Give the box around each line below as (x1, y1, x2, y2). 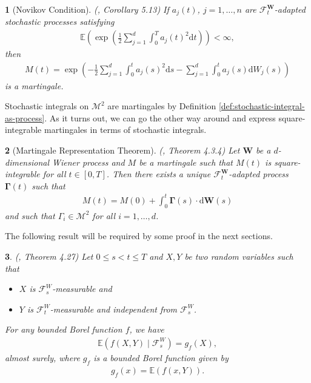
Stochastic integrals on (5, 100, 89, 112)
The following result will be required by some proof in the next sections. (5, 229, 273, 242)
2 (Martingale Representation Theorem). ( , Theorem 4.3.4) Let (5, 144, 240, 157)
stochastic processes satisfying (5, 15, 115, 28)
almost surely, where (5, 351, 80, 364)
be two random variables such (184, 249, 293, 262)
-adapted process (229, 168, 289, 180)
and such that (5, 209, 55, 222)
